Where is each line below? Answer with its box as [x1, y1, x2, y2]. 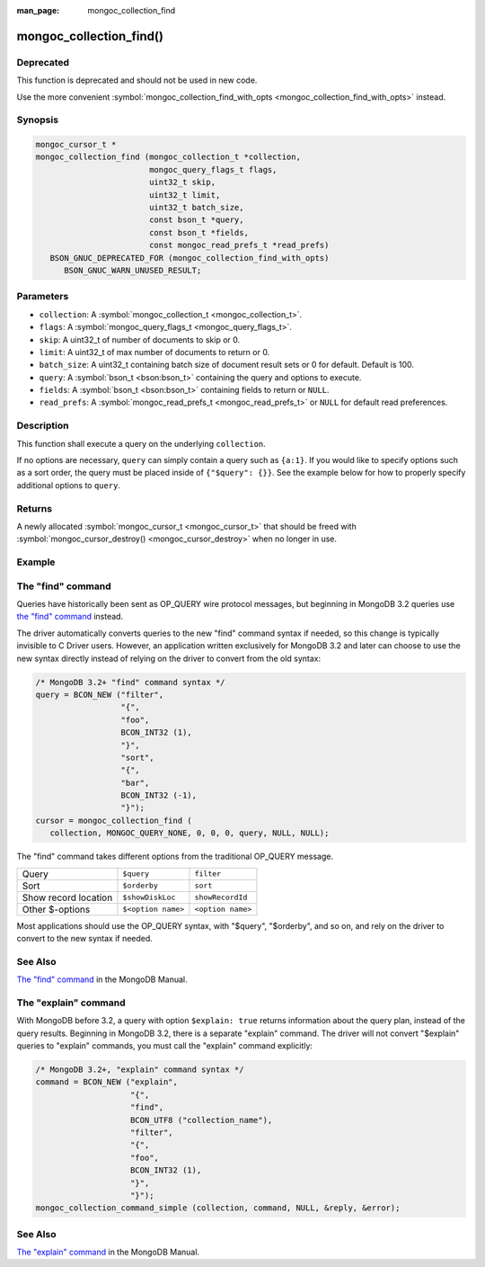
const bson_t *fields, [148, 228, 249, 237]
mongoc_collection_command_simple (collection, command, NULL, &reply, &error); [35, 1203, 401, 1213]
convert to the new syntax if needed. [16, 933, 153, 944]
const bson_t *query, [148, 215, 244, 225]
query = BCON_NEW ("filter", [35, 689, 164, 700]
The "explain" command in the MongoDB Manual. [16, 1246, 200, 1258]
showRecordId [194, 893, 248, 903]
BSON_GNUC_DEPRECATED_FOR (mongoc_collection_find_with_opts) [49, 253, 330, 263]
